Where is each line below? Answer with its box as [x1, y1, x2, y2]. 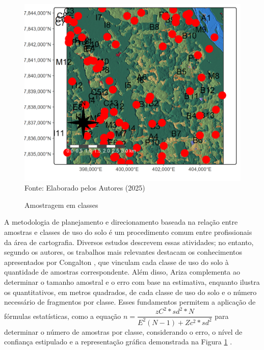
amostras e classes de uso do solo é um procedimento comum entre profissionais [4, 226, 252, 237]
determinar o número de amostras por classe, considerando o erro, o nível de [4, 326, 243, 337]
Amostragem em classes [24, 199, 98, 210]
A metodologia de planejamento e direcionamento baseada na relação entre [4, 217, 238, 227]
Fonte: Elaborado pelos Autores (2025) [24, 182, 145, 193]
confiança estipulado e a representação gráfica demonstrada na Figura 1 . [4, 336, 232, 347]
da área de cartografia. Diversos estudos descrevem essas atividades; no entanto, [4, 236, 254, 247]
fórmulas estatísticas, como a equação [4, 310, 121, 321]
